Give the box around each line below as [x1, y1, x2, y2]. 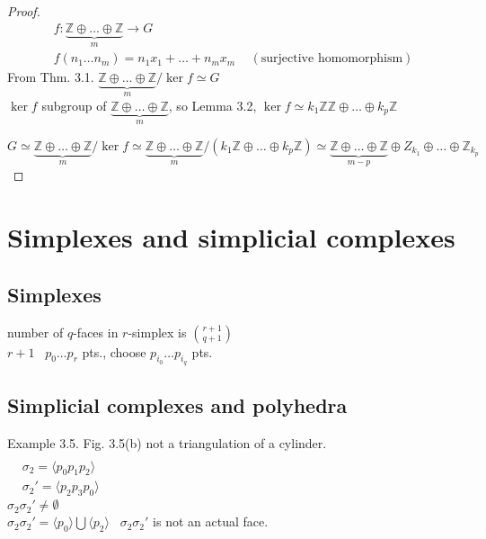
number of [7, 322, 64, 341]
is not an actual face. [153, 512, 269, 531]
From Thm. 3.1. [7, 67, 94, 86]
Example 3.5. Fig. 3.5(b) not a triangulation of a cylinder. [7, 433, 327, 452]
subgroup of [41, 95, 107, 114]
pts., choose [82, 342, 146, 361]
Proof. [7, 2, 40, 20]
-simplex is [128, 322, 187, 341]
